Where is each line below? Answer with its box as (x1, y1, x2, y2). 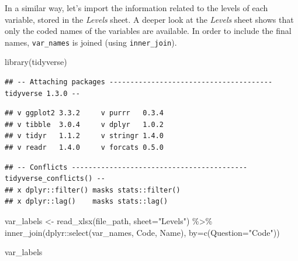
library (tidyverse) (5, 56, 67, 68)
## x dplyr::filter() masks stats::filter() (5, 186, 181, 194)
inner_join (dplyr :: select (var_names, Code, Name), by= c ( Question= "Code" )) (5, 226, 280, 238)
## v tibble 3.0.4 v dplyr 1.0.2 (5, 120, 164, 129)
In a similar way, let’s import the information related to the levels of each (5, 2, 268, 13)
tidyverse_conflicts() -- (5, 174, 105, 183)
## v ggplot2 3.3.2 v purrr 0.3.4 (5, 109, 164, 118)
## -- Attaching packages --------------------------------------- (5, 78, 273, 87)
